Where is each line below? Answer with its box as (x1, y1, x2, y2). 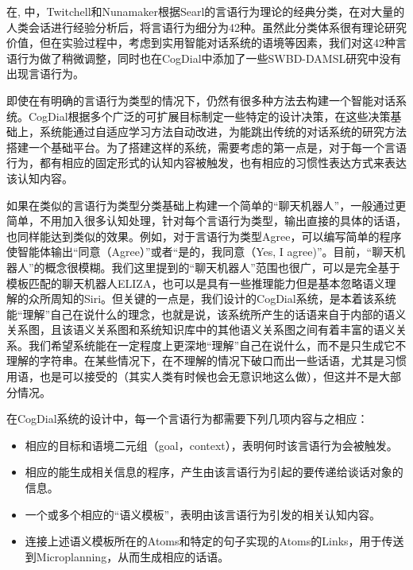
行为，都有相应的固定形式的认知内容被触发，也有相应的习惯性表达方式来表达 (6, 154, 407, 171)
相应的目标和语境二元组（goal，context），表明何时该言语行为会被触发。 (25, 436, 398, 453)
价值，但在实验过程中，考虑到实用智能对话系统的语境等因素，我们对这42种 (6, 34, 396, 51)
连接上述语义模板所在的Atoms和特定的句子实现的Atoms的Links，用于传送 (25, 533, 404, 549)
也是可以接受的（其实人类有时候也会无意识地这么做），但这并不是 (39, 368, 379, 385)
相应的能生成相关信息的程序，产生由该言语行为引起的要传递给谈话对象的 (25, 463, 403, 480)
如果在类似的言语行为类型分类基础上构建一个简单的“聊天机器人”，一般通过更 (6, 196, 407, 213)
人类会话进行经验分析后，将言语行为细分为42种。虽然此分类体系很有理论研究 (6, 18, 407, 35)
